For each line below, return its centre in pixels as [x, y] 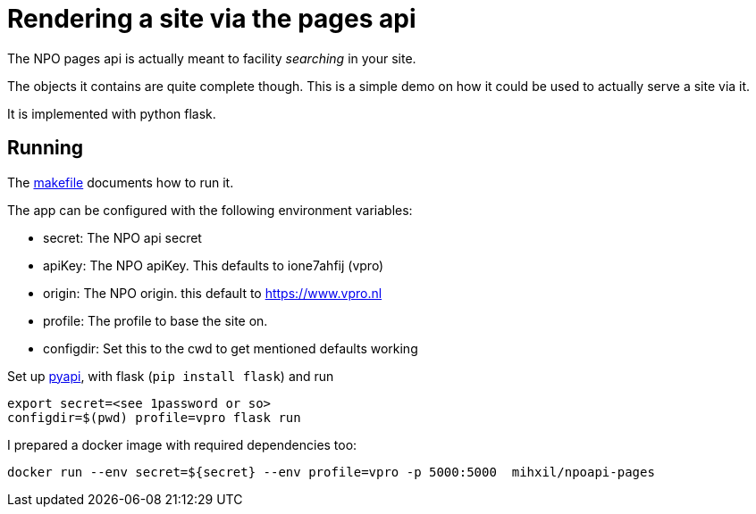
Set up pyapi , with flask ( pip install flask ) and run [171, 376]
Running [46, 148]
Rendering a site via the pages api [212, 19]
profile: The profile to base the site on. [155, 320]
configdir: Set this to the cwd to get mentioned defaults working [231, 348]
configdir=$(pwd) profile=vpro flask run [154, 417]
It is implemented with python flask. [112, 113]
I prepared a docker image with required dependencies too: [182, 444]
